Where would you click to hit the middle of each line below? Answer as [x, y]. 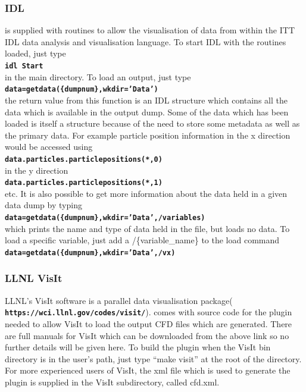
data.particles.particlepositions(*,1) [84, 183]
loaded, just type [35, 53]
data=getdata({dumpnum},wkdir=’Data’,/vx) [90, 253]
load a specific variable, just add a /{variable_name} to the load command [142, 240]
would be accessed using [49, 147]
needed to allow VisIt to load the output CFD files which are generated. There [149, 323]
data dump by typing [43, 205]
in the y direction [37, 170]
